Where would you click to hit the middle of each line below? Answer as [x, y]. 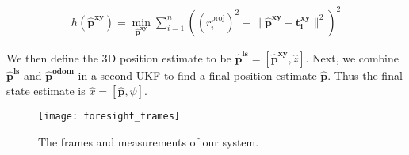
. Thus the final [365, 75]
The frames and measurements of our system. [149, 142]
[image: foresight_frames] [109, 117]
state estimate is [46, 91]
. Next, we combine [352, 57]
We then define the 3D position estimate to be [119, 57]
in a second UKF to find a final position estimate [197, 75]
